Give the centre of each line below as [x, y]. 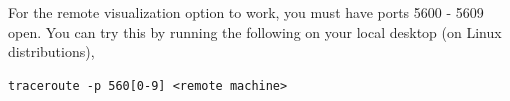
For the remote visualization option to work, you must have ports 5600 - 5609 [246, 12]
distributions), [51, 51]
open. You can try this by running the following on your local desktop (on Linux [255, 31]
